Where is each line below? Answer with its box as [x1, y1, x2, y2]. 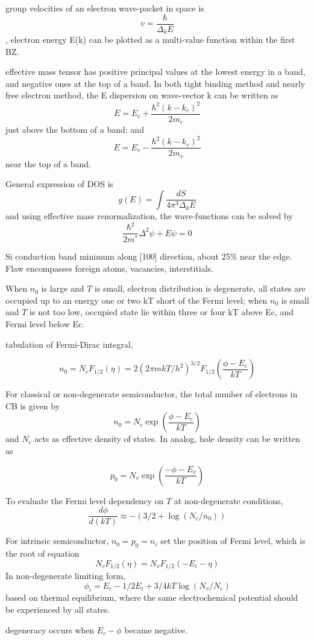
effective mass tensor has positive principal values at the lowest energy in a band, [5, 65, 306, 78]
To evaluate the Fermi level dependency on [5, 494, 164, 507]
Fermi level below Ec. [5, 317, 85, 330]
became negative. [124, 623, 187, 636]
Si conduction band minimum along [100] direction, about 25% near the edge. [5, 249, 292, 262]
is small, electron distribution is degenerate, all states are [95, 282, 306, 295]
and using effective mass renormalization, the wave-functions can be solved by [5, 209, 293, 222]
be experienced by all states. [5, 603, 110, 615]
